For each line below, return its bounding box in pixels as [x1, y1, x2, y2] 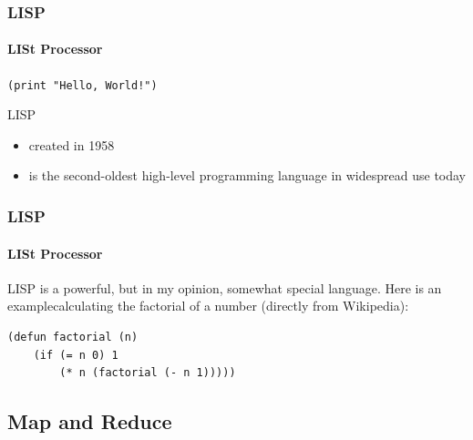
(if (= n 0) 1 [33, 348, 118, 362]
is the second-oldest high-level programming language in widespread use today [28, 166, 467, 185]
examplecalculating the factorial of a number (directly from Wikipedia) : [7, 296, 409, 315]
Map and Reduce [7, 407, 172, 435]
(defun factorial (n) [7, 330, 139, 343]
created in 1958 [28, 135, 115, 154]
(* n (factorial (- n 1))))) [59, 366, 236, 380]
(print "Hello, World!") [7, 78, 158, 92]
